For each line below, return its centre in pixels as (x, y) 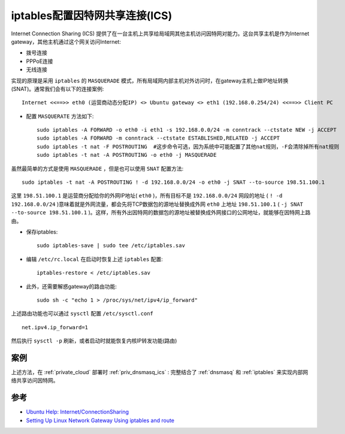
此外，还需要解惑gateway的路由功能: (71, 286)
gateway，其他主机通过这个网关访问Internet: (66, 41)
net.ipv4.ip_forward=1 (55, 327)
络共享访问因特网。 (35, 381)
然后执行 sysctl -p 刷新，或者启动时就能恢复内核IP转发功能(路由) (94, 341)
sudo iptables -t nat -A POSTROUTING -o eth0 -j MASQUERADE (127, 155)
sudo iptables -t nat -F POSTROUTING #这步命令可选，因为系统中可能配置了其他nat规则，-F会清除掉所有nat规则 (188, 146)
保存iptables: (42, 232)
